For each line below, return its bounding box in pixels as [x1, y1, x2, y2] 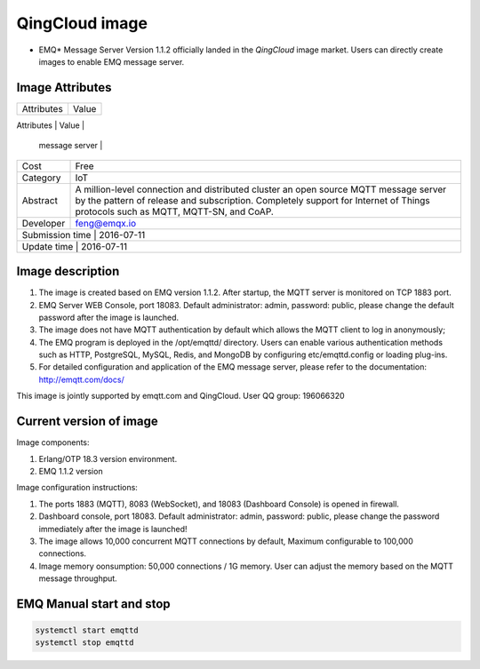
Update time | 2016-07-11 [21, 240, 128, 252]
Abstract [21, 194, 58, 206]
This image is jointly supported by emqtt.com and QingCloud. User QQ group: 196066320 [16, 391, 346, 402]
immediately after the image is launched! [38, 523, 188, 534]
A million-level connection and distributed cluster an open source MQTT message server [75, 183, 446, 195]
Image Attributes [16, 80, 112, 95]
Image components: [16, 437, 90, 448]
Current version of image [16, 414, 159, 429]
